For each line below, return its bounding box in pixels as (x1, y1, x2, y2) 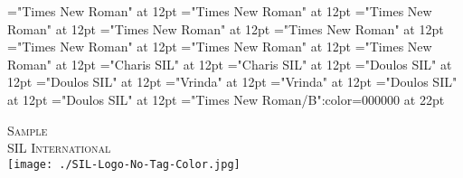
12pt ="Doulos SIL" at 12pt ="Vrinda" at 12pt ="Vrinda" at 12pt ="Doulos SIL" (7, 72, 458, 91)
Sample (7, 120, 48, 139)
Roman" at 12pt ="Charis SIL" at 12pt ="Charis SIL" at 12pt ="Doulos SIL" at (7, 54, 452, 73)
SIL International (7, 138, 111, 157)
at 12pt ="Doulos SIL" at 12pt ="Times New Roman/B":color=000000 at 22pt (7, 89, 445, 108)
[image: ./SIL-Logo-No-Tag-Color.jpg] (7, 157, 241, 171)
